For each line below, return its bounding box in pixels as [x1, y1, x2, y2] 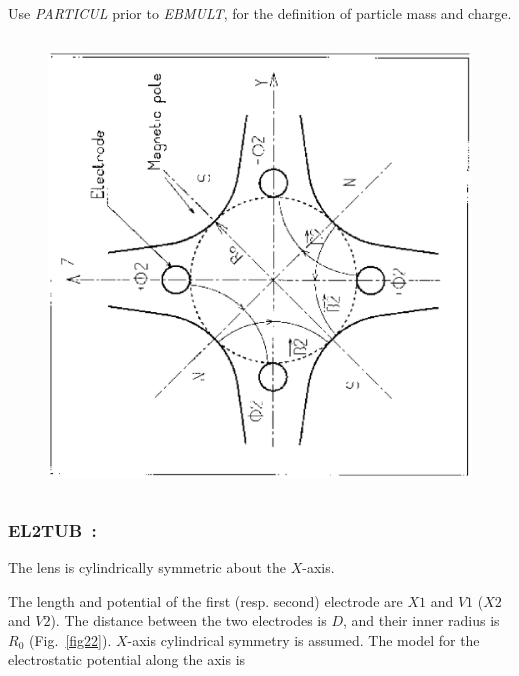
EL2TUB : [8, 517, 97, 542]
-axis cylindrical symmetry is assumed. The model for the [127, 629, 480, 650]
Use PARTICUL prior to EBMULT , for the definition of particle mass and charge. [8, 3, 512, 23]
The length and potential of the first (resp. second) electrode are [8, 590, 403, 611]
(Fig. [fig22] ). [28, 629, 112, 650]
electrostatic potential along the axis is [8, 649, 246, 670]
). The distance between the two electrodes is [50, 610, 327, 631]
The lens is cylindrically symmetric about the [8, 556, 286, 577]
